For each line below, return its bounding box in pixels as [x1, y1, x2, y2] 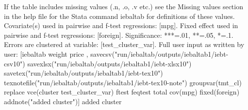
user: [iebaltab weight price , [4, 48, 88, 59]
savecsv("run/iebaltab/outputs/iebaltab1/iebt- [90, 48, 229, 59]
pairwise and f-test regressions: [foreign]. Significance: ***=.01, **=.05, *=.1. [4, 30, 233, 40]
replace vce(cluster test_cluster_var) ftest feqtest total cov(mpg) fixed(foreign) [4, 87, 240, 97]
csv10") [4, 58, 25, 68]
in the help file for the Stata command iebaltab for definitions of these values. [4, 11, 235, 21]
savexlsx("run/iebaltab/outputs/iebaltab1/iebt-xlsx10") [27, 58, 192, 68]
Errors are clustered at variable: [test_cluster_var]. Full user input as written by [4, 39, 245, 49]
